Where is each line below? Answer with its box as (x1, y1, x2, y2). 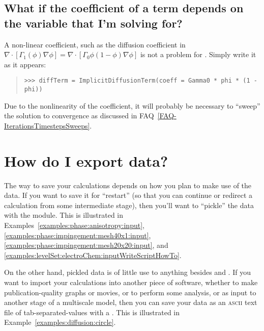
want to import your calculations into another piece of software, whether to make (4, 276, 258, 287)
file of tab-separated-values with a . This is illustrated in (4, 307, 180, 317)
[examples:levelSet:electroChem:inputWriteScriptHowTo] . (4, 249, 182, 260)
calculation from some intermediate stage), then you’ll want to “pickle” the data (4, 199, 254, 210)
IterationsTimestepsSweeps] (4, 120, 90, 131)
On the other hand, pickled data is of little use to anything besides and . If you (4, 267, 251, 277)
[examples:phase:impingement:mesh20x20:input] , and (4, 240, 168, 250)
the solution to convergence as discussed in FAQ (4, 110, 154, 121)
